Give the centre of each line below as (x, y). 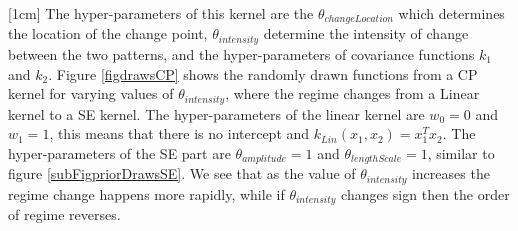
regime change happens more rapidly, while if (146, 193)
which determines (451, 13)
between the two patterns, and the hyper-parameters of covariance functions (241, 53)
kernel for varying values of (91, 93)
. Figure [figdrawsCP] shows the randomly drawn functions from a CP (263, 73)
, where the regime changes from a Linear (352, 93)
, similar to (461, 152)
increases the (450, 173)
